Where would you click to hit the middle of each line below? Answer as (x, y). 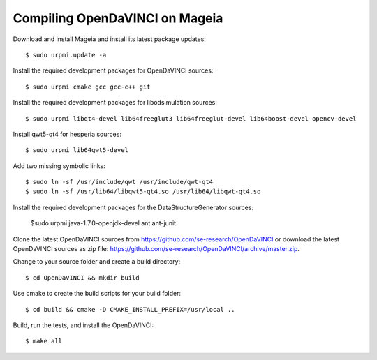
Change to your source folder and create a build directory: (97, 262)
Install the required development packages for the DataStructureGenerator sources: (133, 207)
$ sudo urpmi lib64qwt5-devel (77, 150)
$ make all (44, 341)
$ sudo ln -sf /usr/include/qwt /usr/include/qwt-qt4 (119, 182)
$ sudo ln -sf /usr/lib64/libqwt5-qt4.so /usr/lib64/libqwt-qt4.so (143, 192)
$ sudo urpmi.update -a (66, 55)
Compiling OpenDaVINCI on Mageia (118, 18)
